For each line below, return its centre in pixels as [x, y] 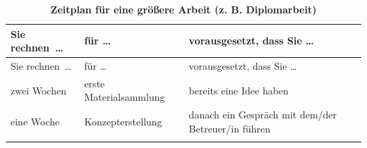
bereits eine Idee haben [239, 90]
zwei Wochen [38, 90]
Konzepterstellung [123, 122]
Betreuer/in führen [230, 128]
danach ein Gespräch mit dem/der [263, 115]
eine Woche [35, 122]
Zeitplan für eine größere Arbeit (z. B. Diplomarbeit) [183, 9]
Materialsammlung [125, 97]
